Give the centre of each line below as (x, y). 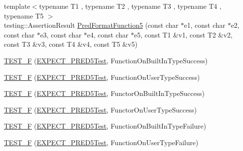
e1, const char (205, 25)
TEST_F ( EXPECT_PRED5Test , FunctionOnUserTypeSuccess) (102, 77)
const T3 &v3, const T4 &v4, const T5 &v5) (71, 44)
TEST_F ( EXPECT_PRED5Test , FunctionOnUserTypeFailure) (101, 142)
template (17, 6)
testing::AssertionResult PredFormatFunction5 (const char (91, 25)
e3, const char (61, 34)
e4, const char (108, 34)
